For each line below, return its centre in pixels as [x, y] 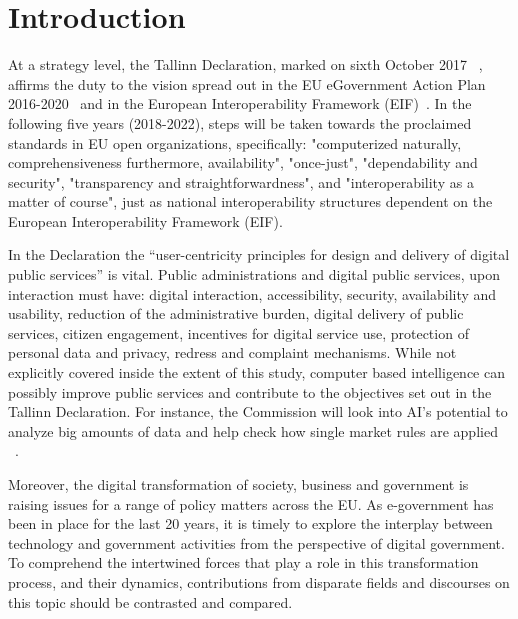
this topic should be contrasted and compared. [150, 601]
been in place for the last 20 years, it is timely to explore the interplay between [250, 523]
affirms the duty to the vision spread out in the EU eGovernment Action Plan [247, 83]
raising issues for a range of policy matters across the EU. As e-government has [251, 503]
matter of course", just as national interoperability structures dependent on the [250, 201]
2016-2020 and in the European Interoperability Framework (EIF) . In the [240, 103]
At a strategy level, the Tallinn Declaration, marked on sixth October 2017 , [245, 64]
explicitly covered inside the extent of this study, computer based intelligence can [256, 372]
